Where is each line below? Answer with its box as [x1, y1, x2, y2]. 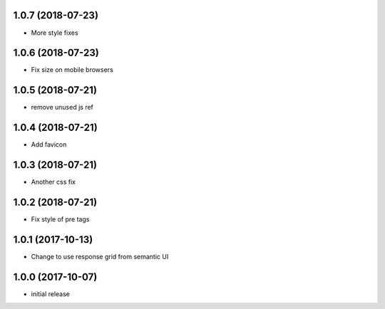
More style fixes [31, 28, 78, 37]
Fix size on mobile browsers [31, 66, 113, 74]
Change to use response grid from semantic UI [31, 252, 169, 261]
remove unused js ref [31, 103, 94, 112]
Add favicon [31, 140, 67, 149]
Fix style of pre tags [31, 215, 90, 224]
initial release [31, 289, 71, 298]
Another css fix [31, 178, 76, 187]
